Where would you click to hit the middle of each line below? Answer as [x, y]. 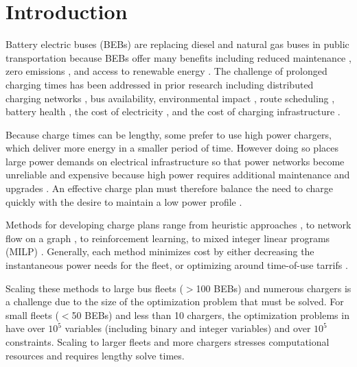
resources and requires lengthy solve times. [95, 355]
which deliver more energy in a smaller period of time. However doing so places [172, 148]
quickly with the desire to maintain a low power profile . [124, 201]
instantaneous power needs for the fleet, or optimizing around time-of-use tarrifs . [177, 265]
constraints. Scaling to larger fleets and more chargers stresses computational [168, 342]
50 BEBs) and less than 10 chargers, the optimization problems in [210, 315]
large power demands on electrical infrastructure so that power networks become [175, 161]
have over [25, 328]
